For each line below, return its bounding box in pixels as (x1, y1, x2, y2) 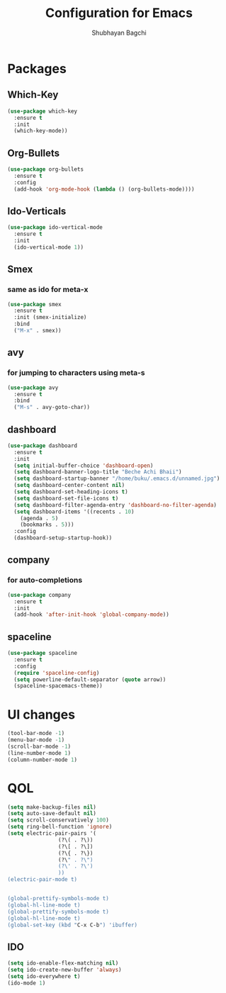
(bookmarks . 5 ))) (20, 521, 74, 529)
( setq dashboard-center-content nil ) (13, 482, 125, 489)
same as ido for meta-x (7, 285, 89, 295)
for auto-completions (7, 576, 83, 585)
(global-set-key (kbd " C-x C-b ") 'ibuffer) (7, 921, 138, 929)
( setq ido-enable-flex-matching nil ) (7, 960, 119, 967)
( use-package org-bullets (7, 166, 84, 173)
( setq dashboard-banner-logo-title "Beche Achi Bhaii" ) (13, 469, 182, 476)
